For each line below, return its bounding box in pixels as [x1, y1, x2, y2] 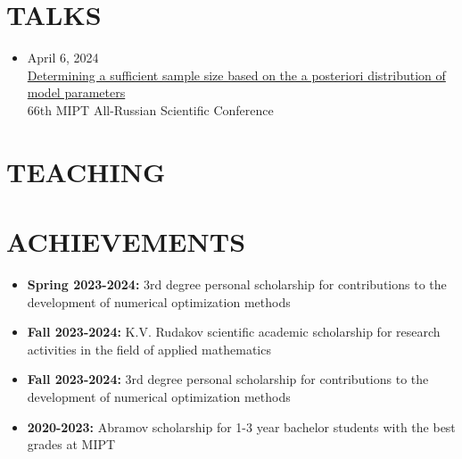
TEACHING [6, 153, 166, 189]
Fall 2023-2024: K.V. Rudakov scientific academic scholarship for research [27, 322, 441, 341]
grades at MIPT [27, 435, 116, 454]
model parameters [27, 83, 126, 102]
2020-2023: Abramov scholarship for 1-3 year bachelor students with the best [27, 417, 456, 436]
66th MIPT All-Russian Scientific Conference [27, 100, 274, 119]
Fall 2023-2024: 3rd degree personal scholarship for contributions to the [27, 370, 429, 388]
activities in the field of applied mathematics [27, 339, 271, 358]
